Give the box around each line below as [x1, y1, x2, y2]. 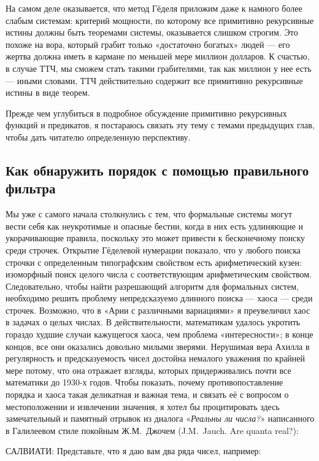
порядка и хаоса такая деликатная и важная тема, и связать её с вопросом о [6, 388, 289, 401]
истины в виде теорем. [6, 86, 90, 99]
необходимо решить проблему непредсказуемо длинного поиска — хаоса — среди [6, 292, 313, 304]
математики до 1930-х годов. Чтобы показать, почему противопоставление [6, 376, 283, 389]
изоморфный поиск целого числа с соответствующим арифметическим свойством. [6, 268, 312, 281]
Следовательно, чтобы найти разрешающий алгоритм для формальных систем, [6, 279, 299, 292]
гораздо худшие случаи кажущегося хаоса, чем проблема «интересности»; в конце [6, 328, 313, 341]
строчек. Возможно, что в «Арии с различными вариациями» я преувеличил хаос [6, 303, 310, 316]
